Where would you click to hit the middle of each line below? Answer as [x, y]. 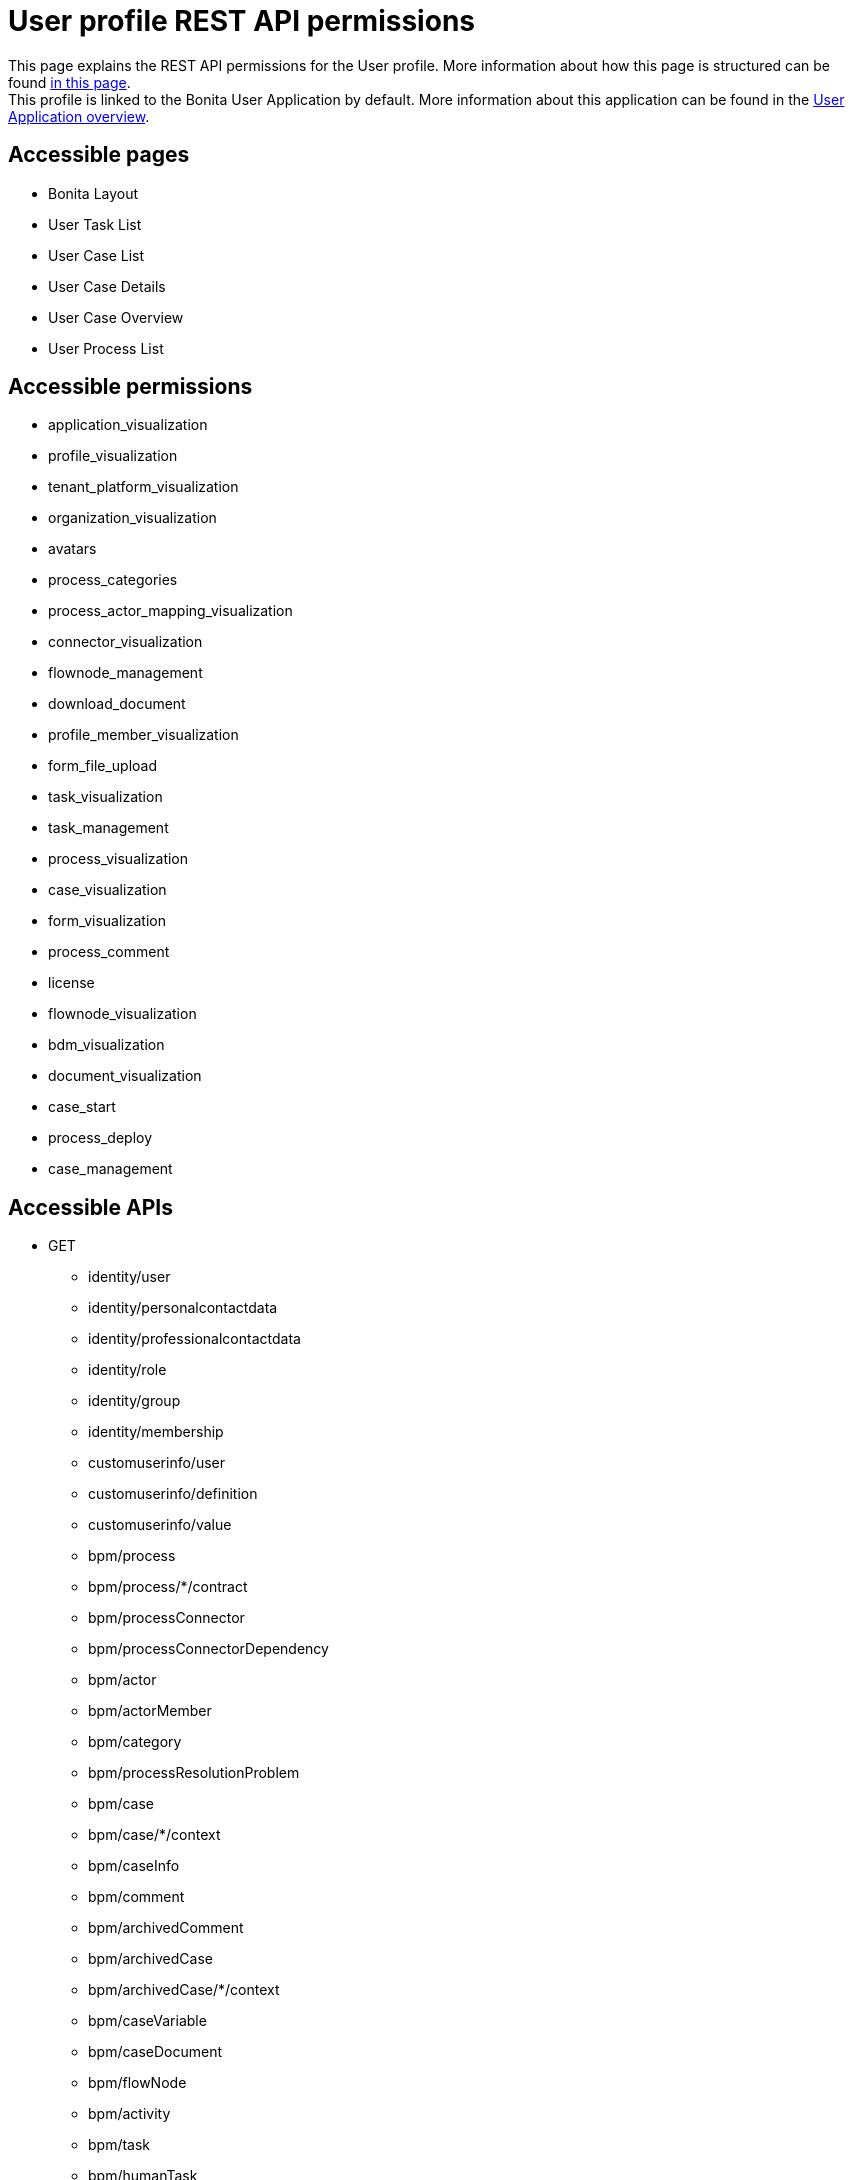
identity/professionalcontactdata [194, 1339]
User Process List [106, 348]
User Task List [95, 224]
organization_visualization [132, 518]
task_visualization [105, 797]
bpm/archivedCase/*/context [184, 1990]
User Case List [96, 255]
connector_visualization [125, 642]
